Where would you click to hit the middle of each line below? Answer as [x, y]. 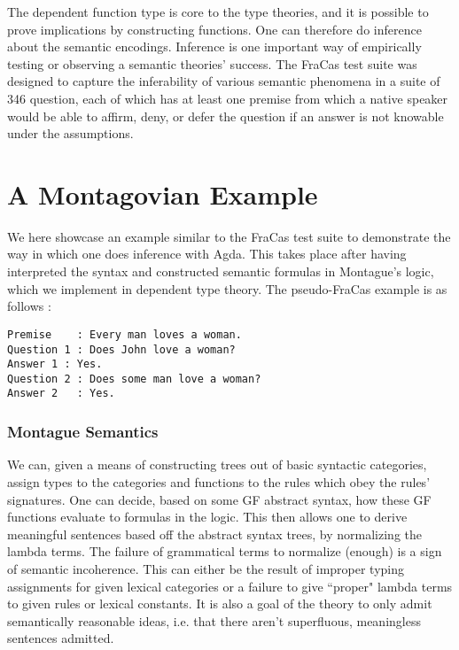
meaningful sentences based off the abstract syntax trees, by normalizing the [214, 534]
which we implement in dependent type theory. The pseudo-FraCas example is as [227, 288]
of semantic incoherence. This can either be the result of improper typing [206, 568]
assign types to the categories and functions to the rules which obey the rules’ [219, 481]
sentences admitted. [61, 638]
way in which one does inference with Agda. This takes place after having [207, 254]
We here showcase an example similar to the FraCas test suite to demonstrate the [229, 236]
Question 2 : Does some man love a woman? [134, 379]
